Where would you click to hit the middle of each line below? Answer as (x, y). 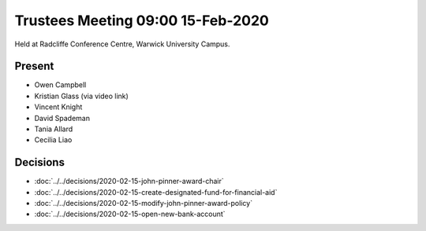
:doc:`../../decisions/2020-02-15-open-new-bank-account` (130, 214)
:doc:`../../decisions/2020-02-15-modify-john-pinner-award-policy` (143, 203)
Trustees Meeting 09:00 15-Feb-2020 (142, 20)
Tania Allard (54, 129)
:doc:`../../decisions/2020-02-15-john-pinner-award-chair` (129, 181)
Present (34, 66)
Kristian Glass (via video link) (82, 96)
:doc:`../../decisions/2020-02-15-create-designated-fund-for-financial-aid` (156, 192)
